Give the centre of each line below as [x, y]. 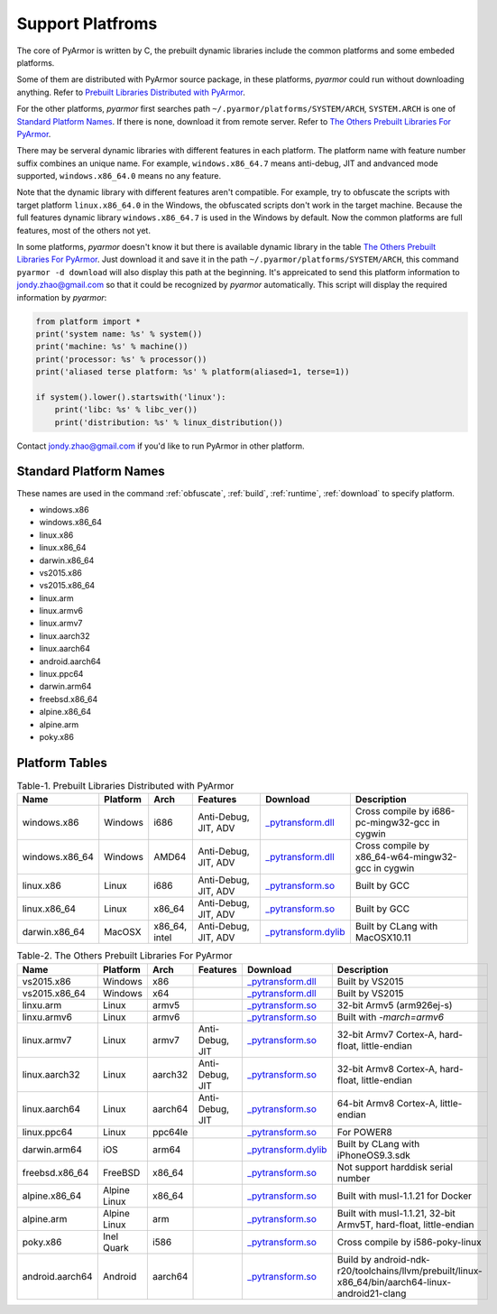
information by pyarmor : [62, 297]
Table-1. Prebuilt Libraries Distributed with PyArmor [125, 786]
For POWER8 [364, 1132]
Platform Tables [62, 763]
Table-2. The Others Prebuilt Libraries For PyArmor [125, 956]
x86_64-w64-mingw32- [406, 857]
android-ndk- [402, 1259]
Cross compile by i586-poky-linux [409, 1242]
